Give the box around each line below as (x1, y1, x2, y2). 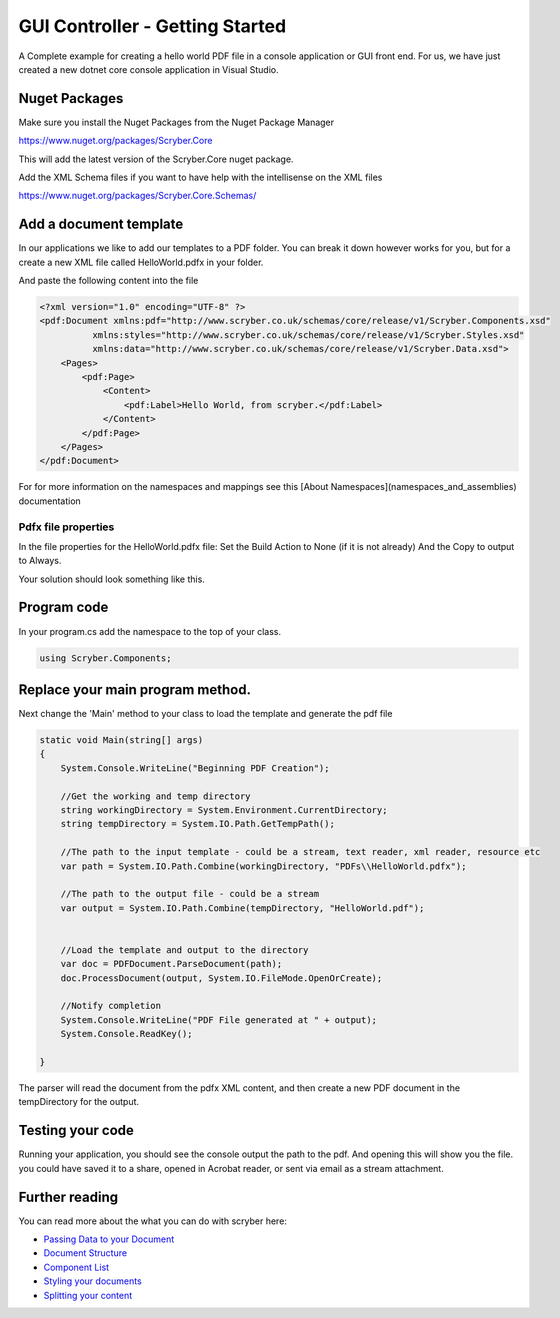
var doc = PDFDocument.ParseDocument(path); (60, 958, 283, 970)
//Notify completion (60, 1000, 162, 1012)
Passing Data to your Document (43, 1233, 175, 1245)
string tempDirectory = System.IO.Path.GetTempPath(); (60, 818, 335, 830)
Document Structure (43, 1247, 128, 1259)
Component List (43, 1261, 110, 1273)
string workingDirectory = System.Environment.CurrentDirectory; (60, 805, 388, 815)
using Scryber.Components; (39, 652, 172, 664)
